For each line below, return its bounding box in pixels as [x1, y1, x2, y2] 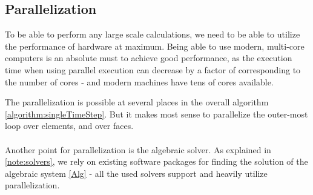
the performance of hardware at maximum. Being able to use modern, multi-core [5, 39, 305, 52]
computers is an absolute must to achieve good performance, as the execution [5, 51, 292, 64]
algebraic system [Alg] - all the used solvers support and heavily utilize [5, 167, 268, 179]
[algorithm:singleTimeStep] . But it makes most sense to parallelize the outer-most [5, 107, 308, 120]
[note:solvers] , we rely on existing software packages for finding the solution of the [5, 155, 308, 168]
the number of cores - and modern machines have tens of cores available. [5, 75, 274, 88]
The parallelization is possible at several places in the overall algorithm [5, 96, 269, 108]
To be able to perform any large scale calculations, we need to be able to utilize [5, 28, 300, 41]
